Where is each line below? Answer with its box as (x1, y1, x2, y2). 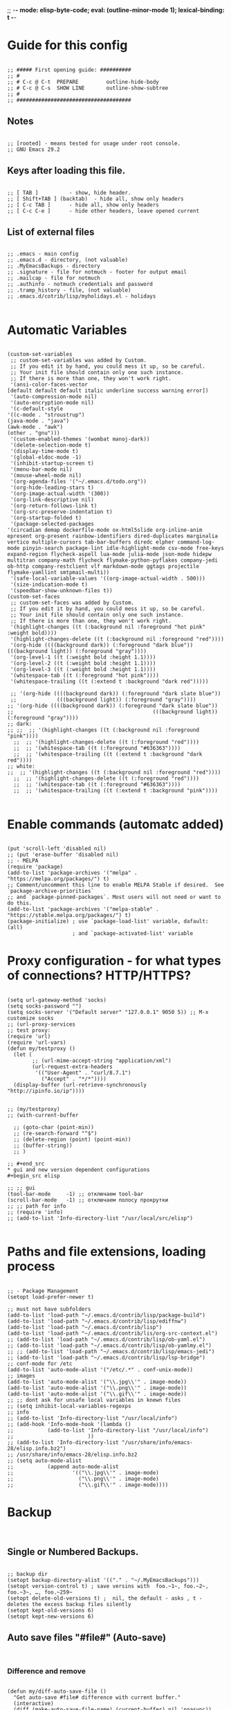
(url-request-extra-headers (32, 1063, 113, 1071)
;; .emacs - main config (7, 251, 79, 258)
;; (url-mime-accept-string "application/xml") (32, 1058, 172, 1065)
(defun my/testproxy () (7, 1045, 76, 1052)
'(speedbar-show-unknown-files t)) (10, 587, 113, 594)
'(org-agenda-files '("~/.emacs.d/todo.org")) (10, 478, 147, 486)
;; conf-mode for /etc (7, 1360, 73, 1367)
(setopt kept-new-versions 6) (7, 1613, 95, 1620)
